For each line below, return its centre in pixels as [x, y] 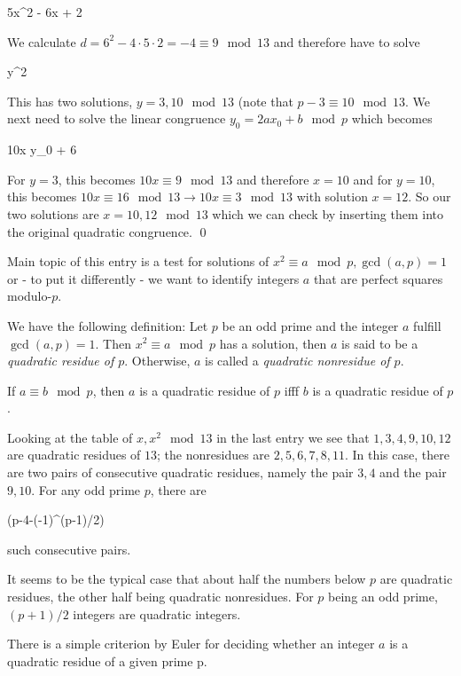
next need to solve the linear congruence [117, 118]
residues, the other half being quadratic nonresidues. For [160, 597]
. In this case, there [397, 455]
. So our [430, 197]
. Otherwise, [157, 361]
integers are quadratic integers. [157, 613]
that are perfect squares [378, 278]
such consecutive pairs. [69, 549]
